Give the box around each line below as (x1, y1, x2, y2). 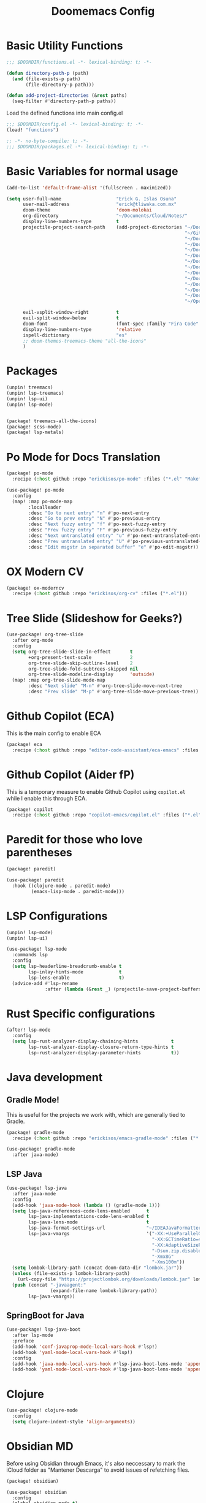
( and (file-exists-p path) (12, 75, 81, 82)
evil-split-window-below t (22, 315, 120, 321)
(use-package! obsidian (6, 1489, 67, 1495)
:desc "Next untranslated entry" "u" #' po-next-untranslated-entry (28, 533, 204, 539)
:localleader (28, 504, 62, 510)
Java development (6, 1070, 103, 1084)
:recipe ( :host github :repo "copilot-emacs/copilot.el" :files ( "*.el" (12, 812, 202, 818)
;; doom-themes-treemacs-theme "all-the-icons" (22, 338, 147, 344)
